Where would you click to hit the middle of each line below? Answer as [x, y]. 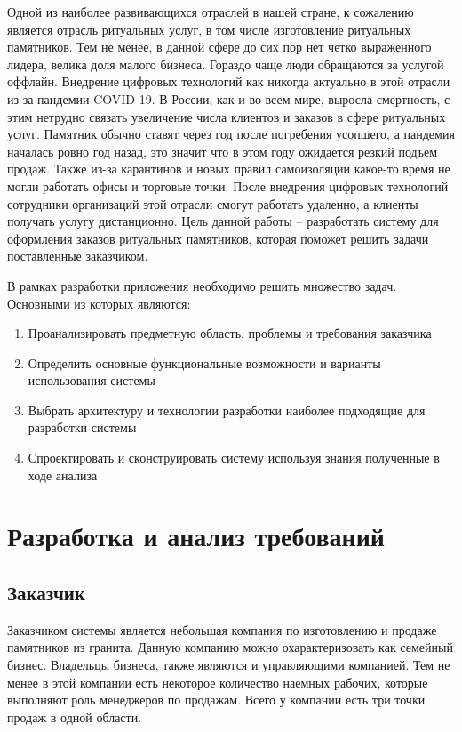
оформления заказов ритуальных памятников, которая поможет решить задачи [218, 238]
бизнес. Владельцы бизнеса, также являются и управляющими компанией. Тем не [229, 665]
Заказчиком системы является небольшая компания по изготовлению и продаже [222, 629]
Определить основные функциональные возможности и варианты [204, 362]
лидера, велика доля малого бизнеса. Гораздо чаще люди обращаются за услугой [226, 64]
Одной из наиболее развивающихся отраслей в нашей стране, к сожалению [211, 12]
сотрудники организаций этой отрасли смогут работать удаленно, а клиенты [213, 203]
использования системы [92, 380]
